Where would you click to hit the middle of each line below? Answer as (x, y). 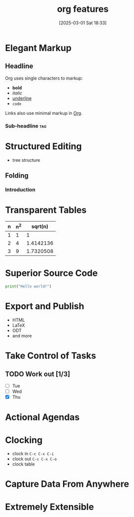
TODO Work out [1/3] (38, 374)
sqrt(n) (40, 226)
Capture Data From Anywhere (67, 484)
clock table (23, 464)
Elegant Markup (38, 48)
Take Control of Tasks (50, 356)
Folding (17, 176)
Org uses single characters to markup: (44, 78)
